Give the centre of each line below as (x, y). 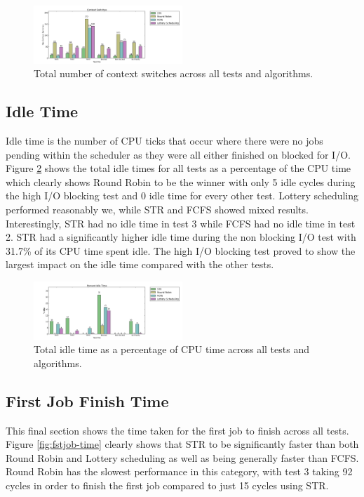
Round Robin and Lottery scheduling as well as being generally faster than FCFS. (182, 457)
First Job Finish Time (87, 400)
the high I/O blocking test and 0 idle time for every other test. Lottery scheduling (182, 196)
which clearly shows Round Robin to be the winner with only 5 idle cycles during (181, 181)
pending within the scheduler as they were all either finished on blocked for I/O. (178, 154)
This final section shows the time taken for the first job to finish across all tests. (177, 430)
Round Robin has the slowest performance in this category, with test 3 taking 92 (179, 471)
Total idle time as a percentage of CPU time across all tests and (171, 349)
